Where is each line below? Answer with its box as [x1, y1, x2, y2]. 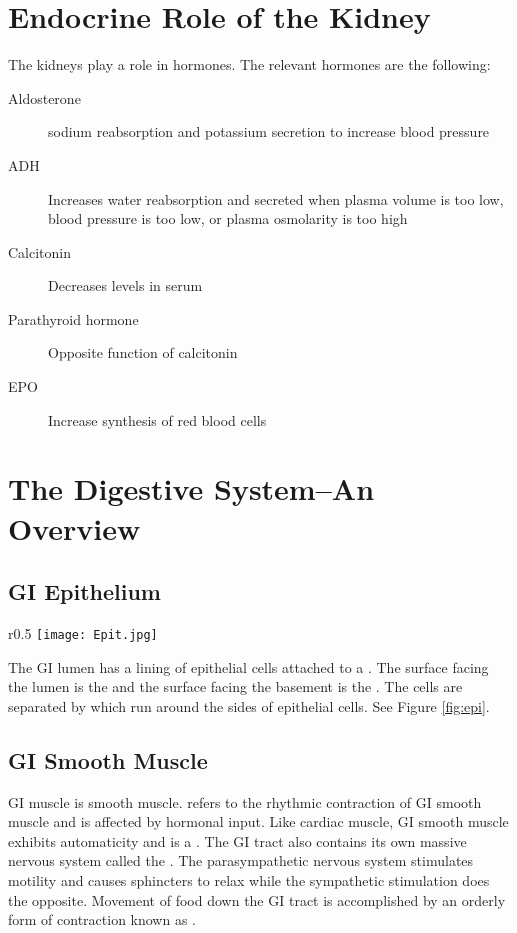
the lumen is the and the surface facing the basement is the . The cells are [8, 676, 463, 697]
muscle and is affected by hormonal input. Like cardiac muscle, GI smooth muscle [8, 811, 509, 832]
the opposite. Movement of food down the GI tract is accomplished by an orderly [8, 889, 506, 910]
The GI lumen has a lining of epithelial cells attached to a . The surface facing [8, 656, 489, 677]
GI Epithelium [8, 576, 161, 607]
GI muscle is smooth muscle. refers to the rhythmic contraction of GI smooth [8, 791, 482, 812]
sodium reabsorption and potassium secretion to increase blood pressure [48, 121, 490, 142]
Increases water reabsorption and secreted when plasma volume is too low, [48, 188, 504, 209]
